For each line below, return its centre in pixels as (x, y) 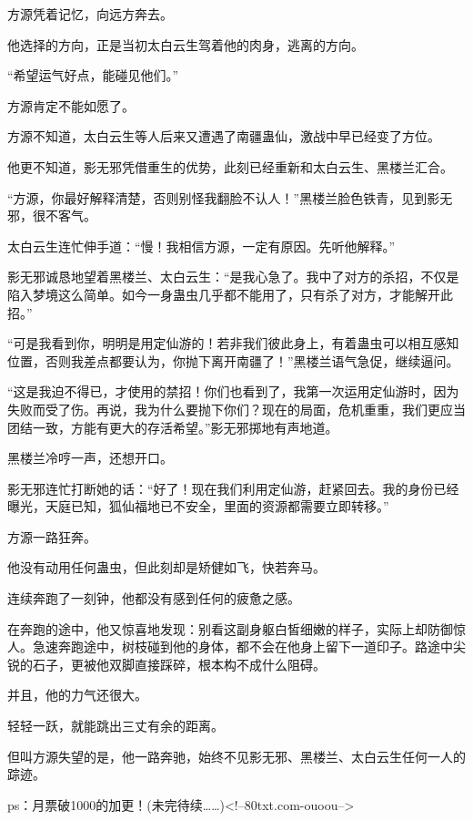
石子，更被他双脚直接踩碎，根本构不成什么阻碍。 (179, 664)
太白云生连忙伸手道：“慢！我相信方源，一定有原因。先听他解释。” (201, 246)
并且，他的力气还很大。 (77, 695)
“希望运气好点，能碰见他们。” (93, 75)
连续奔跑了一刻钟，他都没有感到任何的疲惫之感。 (154, 598)
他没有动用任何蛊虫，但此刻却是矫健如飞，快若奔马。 (166, 567)
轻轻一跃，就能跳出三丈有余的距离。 (116, 726)
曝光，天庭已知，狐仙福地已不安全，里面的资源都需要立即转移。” (198, 506)
